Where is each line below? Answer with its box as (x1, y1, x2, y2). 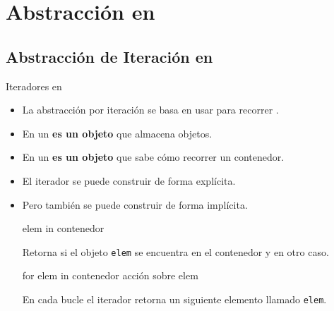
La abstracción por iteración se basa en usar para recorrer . (22, 102, 279, 117)
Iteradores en (6, 78, 62, 93)
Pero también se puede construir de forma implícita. (22, 197, 248, 212)
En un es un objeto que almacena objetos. (22, 126, 213, 140)
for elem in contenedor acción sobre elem (22, 268, 198, 283)
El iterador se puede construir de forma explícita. (22, 173, 236, 188)
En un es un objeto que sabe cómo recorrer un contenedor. (22, 150, 285, 164)
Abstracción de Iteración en (6, 45, 213, 67)
